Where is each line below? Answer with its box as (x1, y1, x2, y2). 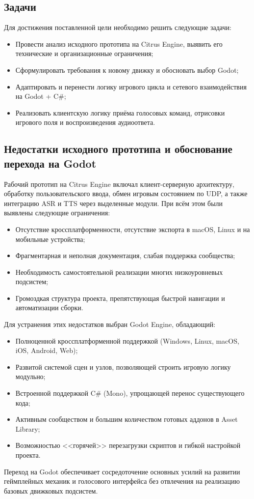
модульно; (15, 371, 46, 382)
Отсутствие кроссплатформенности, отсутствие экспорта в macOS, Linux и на (15, 224, 250, 234)
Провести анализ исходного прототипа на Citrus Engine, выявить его (15, 38, 223, 49)
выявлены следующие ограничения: (4, 207, 110, 218)
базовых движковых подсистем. (4, 485, 98, 496)
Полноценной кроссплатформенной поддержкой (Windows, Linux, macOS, (15, 335, 239, 346)
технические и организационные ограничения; (15, 48, 153, 59)
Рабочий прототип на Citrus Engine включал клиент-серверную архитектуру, (4, 178, 234, 189)
